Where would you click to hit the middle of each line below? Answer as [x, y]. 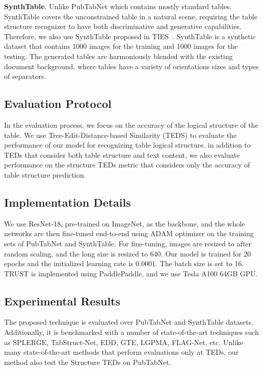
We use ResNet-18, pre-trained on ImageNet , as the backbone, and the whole [125, 223]
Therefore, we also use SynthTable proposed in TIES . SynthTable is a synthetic [130, 36]
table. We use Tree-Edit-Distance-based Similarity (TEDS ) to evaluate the [121, 135]
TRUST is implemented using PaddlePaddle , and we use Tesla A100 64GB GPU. [131, 273]
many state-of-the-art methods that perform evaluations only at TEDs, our [122, 352]
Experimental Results [62, 301]
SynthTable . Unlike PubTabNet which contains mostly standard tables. [118, 6]
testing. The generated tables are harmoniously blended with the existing [119, 56]
